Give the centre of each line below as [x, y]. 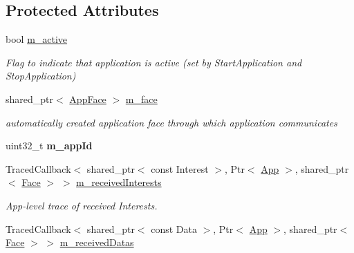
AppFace [88, 99]
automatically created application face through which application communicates [171, 122]
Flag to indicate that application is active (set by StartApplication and [154, 62]
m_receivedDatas [97, 242]
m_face [141, 99]
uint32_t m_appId [49, 146]
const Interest [180, 168]
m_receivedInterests [119, 182]
